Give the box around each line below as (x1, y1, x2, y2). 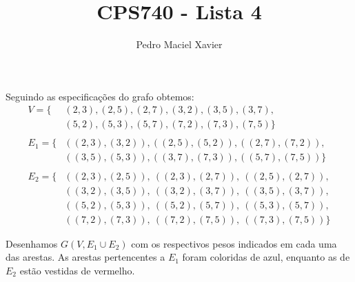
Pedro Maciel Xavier (136, 37, 223, 52)
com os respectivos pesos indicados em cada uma (131, 236, 337, 250)
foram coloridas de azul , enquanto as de (182, 250, 350, 264)
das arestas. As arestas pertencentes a (6, 250, 165, 264)
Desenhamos (6, 236, 58, 250)
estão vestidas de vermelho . (19, 263, 135, 277)
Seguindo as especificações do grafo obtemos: (6, 89, 194, 103)
